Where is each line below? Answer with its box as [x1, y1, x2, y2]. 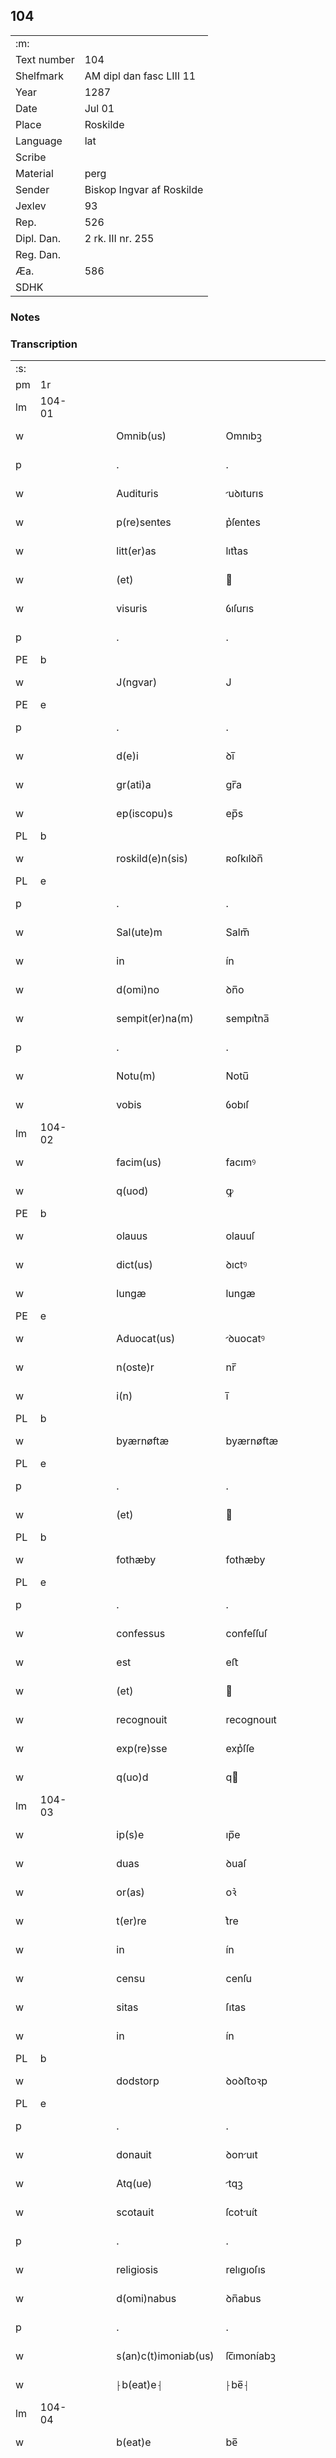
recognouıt [225, 1713, 277, 1727]
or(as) [116, 1885, 145, 1899]
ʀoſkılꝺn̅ [225, 852, 263, 866]
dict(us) [116, 1258, 153, 1272]
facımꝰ [225, 1155, 257, 1169]
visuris [116, 602, 148, 616]
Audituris [116, 487, 159, 501]
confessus [116, 1627, 166, 1641]
